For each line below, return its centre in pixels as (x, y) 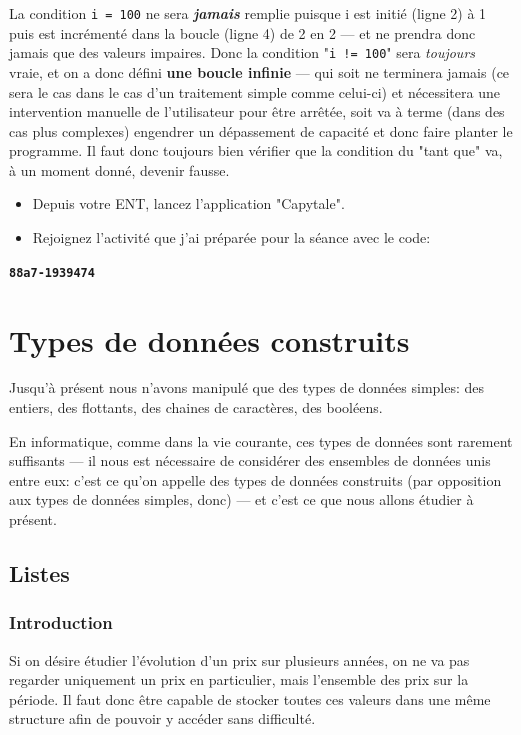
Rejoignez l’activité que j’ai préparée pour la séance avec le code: (231, 237)
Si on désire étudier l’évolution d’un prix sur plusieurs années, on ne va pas (239, 659)
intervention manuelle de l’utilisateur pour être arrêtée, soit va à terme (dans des (257, 111)
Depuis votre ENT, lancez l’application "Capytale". (188, 203)
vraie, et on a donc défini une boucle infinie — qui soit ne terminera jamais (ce (259, 71)
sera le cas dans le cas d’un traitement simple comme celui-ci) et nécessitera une (254, 91)
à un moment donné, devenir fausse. (119, 169)
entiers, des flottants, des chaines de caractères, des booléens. (196, 407)
